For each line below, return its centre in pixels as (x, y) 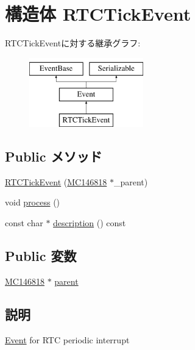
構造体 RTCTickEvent (98, 14)
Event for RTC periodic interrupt (67, 339)
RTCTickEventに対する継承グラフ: (73, 43)
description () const (90, 223)
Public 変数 (41, 256)
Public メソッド (54, 156)
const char (24, 223)
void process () (33, 202)
